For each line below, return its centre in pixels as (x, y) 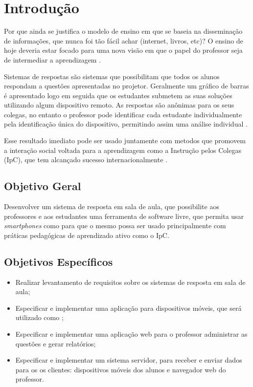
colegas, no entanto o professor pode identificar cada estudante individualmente (123, 114)
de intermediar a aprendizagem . (53, 59)
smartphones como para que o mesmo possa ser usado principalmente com (115, 226)
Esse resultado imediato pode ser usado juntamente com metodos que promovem (125, 140)
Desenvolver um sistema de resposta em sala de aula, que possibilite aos (112, 206)
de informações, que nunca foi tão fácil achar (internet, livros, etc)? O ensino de (124, 40)
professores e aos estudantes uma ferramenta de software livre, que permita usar (124, 216)
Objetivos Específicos (58, 261)
